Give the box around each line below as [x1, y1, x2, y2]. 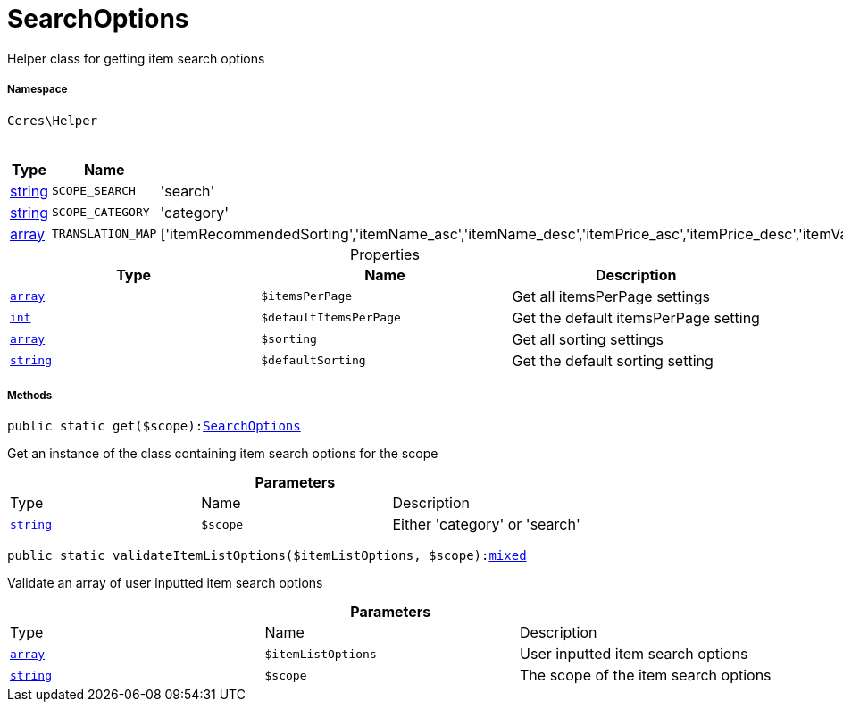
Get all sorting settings [512, 329, 664, 348]
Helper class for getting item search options [7, 50, 265, 66]
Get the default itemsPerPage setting [512, 308, 760, 327]
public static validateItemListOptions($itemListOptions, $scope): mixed [7, 548, 527, 563]
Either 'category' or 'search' [392, 515, 580, 534]
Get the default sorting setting [512, 351, 714, 370]
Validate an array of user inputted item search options [7, 575, 323, 591]
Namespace [7, 83, 68, 96]
